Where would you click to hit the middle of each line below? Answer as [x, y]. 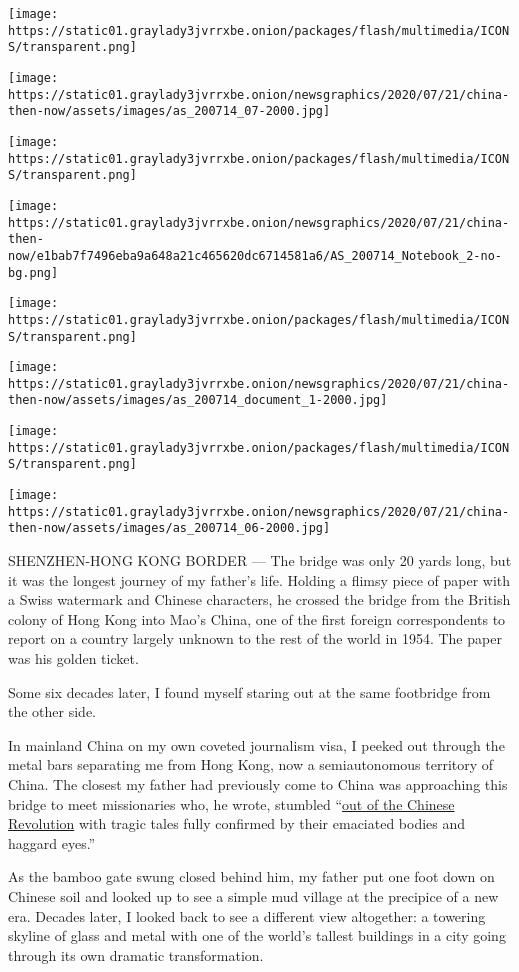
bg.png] [33, 272]
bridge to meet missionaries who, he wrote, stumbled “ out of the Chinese [231, 803]
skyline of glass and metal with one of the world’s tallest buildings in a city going [257, 935]
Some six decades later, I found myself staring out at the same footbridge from [249, 691]
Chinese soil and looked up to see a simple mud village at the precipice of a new [253, 895]
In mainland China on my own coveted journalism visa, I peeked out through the [256, 744]
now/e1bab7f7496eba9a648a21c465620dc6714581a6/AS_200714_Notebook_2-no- [255, 255]
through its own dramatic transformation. [136, 954]
